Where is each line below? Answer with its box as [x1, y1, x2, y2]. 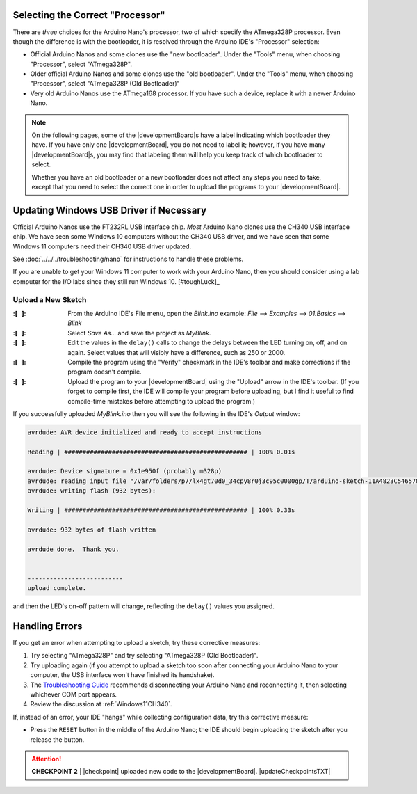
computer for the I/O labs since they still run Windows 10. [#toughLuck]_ [13, 277, 220, 285]
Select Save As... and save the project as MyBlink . [67, 328, 211, 337]
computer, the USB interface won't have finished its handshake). [30, 671, 215, 679]
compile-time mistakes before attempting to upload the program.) [67, 397, 256, 405]
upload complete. [27, 585, 87, 592]
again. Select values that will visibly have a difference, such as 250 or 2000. [67, 348, 286, 356]
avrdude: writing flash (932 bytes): [27, 487, 156, 495]
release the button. [30, 735, 85, 744]
